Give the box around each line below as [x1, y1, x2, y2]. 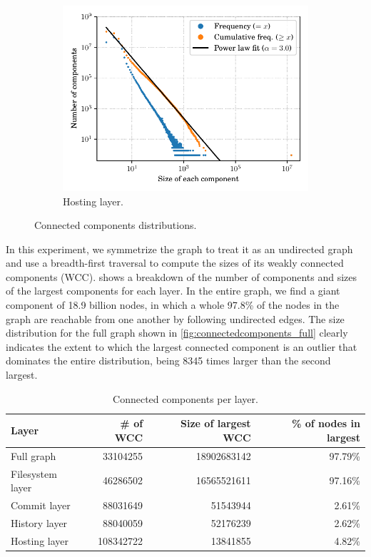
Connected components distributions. [34, 218, 197, 232]
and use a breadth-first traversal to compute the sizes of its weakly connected [6, 255, 344, 270]
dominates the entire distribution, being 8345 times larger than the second [6, 353, 331, 368]
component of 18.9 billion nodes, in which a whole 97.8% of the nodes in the [6, 297, 340, 312]
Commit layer [11, 497, 71, 512]
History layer [11, 515, 68, 530]
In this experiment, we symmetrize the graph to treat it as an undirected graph [6, 241, 353, 256]
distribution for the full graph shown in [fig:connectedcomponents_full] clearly [6, 325, 348, 340]
